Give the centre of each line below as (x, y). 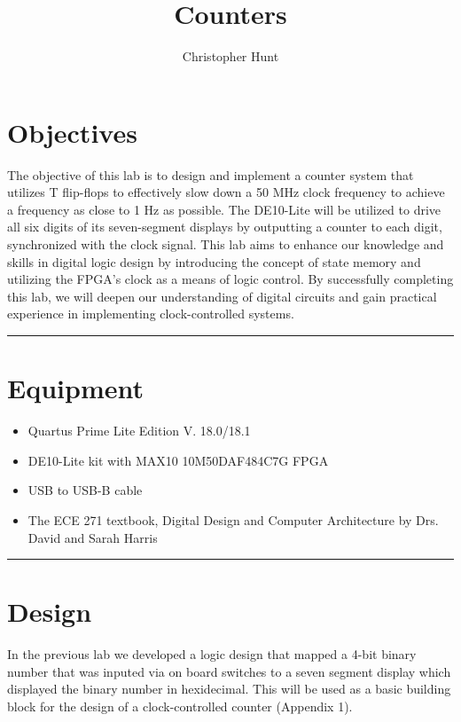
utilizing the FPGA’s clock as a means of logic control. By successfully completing (230, 279)
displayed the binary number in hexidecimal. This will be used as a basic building (229, 689)
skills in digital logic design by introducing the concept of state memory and (214, 261)
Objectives (72, 132)
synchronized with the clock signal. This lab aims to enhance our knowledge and (226, 244)
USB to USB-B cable (85, 490)
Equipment (75, 388)
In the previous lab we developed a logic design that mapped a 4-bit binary (212, 654)
